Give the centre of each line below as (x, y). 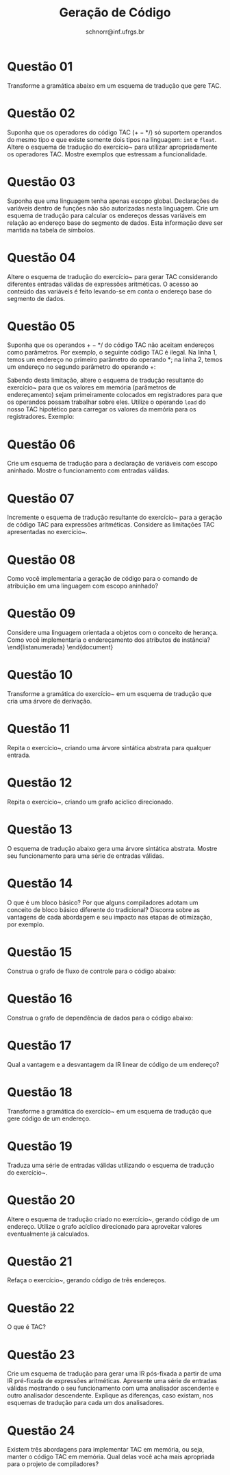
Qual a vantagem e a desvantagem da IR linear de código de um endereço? (113, 1064)
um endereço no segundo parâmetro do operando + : (81, 367)
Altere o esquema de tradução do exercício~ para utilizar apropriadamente (112, 147)
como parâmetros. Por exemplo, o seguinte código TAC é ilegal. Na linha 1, (112, 352)
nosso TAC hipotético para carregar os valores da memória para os (102, 409)
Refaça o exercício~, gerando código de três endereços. (87, 1280)
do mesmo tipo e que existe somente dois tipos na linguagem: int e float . (112, 139)
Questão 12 (40, 783)
